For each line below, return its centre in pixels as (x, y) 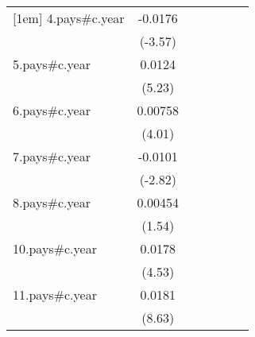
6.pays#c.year (52, 110)
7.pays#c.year (52, 156)
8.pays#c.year (52, 202)
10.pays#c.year (55, 248)
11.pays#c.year (55, 294)
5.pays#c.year (52, 64)
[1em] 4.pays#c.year (69, 18)
